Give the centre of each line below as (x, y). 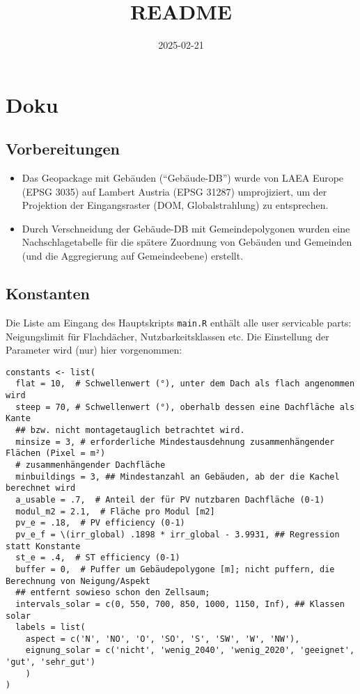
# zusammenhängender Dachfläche (91, 465)
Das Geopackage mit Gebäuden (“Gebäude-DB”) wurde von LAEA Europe (183, 178)
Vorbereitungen (63, 149)
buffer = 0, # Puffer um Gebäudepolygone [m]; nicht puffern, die (175, 569)
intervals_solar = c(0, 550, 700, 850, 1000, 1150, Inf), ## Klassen (180, 604)
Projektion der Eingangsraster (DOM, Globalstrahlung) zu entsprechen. (175, 205)
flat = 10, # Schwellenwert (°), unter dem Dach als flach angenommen (185, 384)
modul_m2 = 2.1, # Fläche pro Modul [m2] (115, 511)
